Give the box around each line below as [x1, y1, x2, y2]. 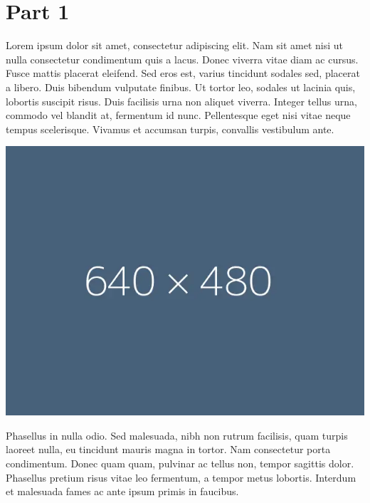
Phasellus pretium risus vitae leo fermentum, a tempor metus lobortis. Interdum [6, 470, 356, 484]
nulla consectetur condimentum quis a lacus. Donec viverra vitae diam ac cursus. [6, 51, 359, 66]
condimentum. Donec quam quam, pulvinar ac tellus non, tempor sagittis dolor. [6, 456, 354, 471]
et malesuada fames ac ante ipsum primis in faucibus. [6, 484, 239, 499]
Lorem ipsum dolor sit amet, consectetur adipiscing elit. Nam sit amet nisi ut [6, 38, 344, 53]
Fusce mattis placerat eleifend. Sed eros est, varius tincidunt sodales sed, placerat [6, 66, 360, 81]
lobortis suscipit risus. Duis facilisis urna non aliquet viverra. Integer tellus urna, [6, 93, 357, 108]
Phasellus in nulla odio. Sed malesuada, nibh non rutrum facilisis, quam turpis [6, 427, 348, 442]
